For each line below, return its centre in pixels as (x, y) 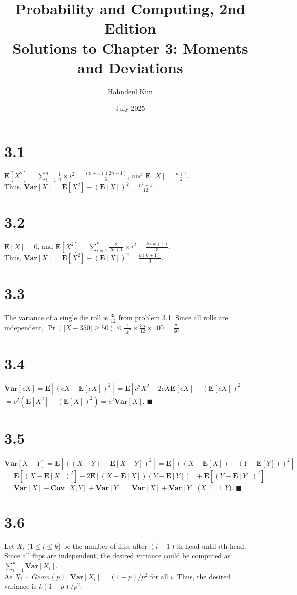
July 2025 (130, 108)
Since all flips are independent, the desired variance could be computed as (117, 556)
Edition (130, 28)
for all (159, 576)
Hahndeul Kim (130, 91)
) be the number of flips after (102, 546)
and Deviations (130, 67)
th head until (196, 546)
